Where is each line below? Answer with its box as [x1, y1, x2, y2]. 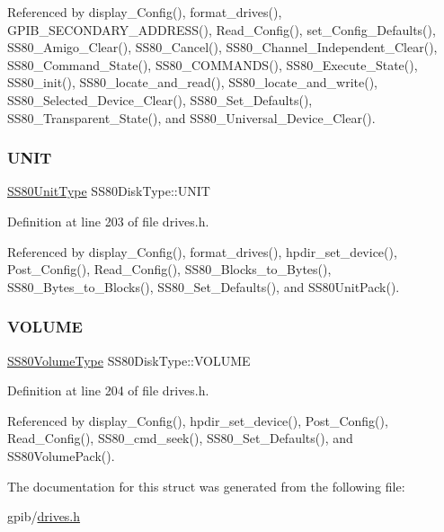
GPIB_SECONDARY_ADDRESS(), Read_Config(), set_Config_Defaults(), [7, 20, 436, 39]
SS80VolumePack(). [7, 446, 115, 465]
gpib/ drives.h [7, 507, 81, 526]
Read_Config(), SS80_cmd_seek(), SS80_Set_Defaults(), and [7, 429, 353, 448]
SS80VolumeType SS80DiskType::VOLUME [7, 350, 251, 369]
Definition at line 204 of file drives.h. [7, 381, 209, 400]
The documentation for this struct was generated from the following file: [7, 476, 405, 495]
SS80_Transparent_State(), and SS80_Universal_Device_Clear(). [7, 108, 376, 127]
